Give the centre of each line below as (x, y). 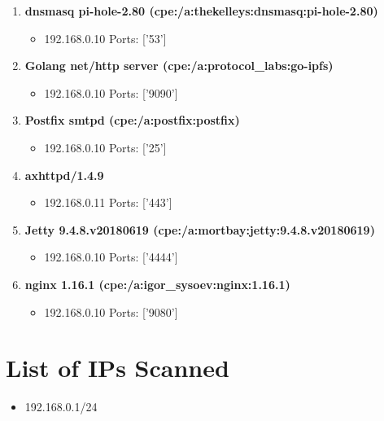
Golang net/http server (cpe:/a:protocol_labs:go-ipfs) (179, 66)
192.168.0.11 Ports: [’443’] (108, 202)
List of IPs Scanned (118, 368)
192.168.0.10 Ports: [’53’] (105, 38)
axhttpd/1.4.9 (64, 175)
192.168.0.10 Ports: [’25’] (105, 147)
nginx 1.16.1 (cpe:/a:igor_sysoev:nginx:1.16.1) (157, 284)
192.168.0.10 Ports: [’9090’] (111, 92)
